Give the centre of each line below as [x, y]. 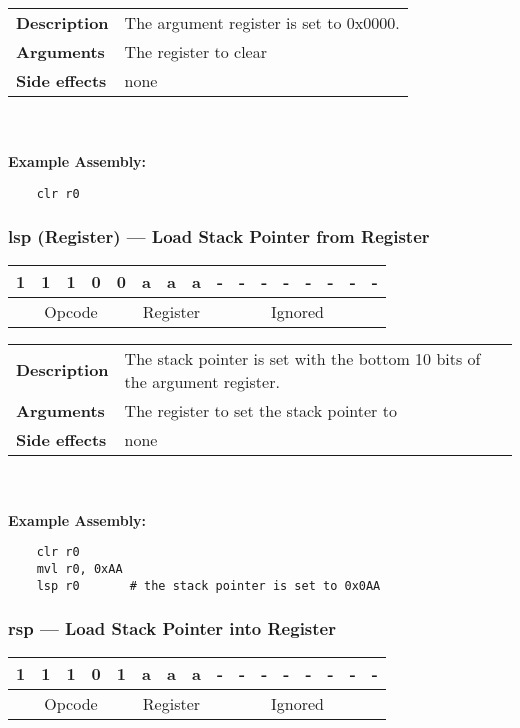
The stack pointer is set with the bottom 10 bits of [302, 358]
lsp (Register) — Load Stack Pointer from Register [219, 236]
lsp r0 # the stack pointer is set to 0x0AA [208, 585]
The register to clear [195, 51]
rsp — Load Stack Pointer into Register [172, 628]
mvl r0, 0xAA [79, 569]
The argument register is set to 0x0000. [262, 22]
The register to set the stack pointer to [260, 410]
